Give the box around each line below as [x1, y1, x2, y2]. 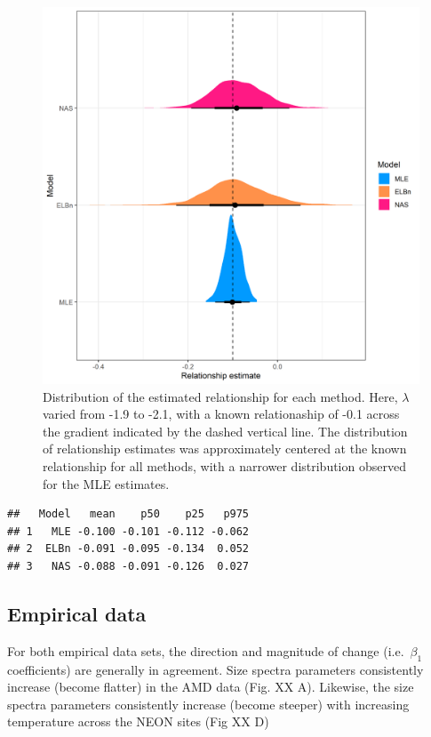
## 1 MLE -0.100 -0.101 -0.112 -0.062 [7, 525, 250, 538]
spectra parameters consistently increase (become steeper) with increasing [7, 694, 410, 713]
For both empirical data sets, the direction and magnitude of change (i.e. [7, 641, 404, 660]
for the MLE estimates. [43, 474, 170, 493]
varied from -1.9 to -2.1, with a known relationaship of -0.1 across [43, 405, 400, 423]
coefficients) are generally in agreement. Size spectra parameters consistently [7, 660, 424, 678]
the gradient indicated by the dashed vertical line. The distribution [43, 421, 408, 440]
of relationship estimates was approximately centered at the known [43, 439, 407, 458]
